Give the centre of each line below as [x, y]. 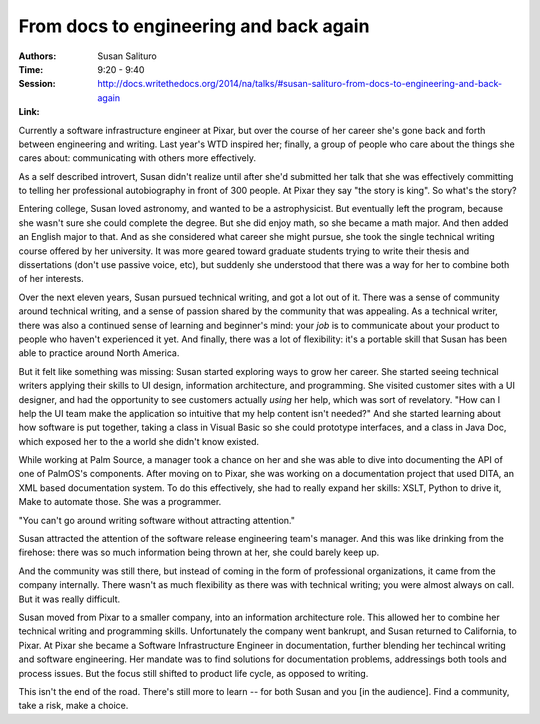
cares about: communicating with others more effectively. [137, 158]
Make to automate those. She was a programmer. [120, 502]
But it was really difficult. [69, 599]
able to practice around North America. [99, 353]
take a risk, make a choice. [73, 706]
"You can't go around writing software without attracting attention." [156, 520]
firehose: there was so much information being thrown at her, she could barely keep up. [199, 552]
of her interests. [51, 279]
